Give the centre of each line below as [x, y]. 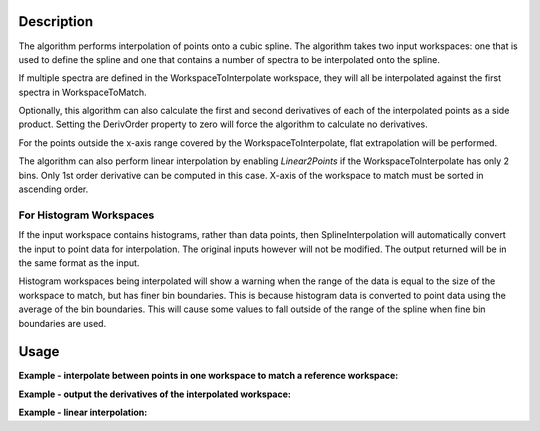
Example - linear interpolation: [83, 412]
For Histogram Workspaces [86, 215]
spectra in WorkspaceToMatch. [82, 92]
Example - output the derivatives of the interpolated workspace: [155, 394]
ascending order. [53, 189]
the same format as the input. [79, 262]
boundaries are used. [62, 323]
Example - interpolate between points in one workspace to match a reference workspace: [208, 376]
